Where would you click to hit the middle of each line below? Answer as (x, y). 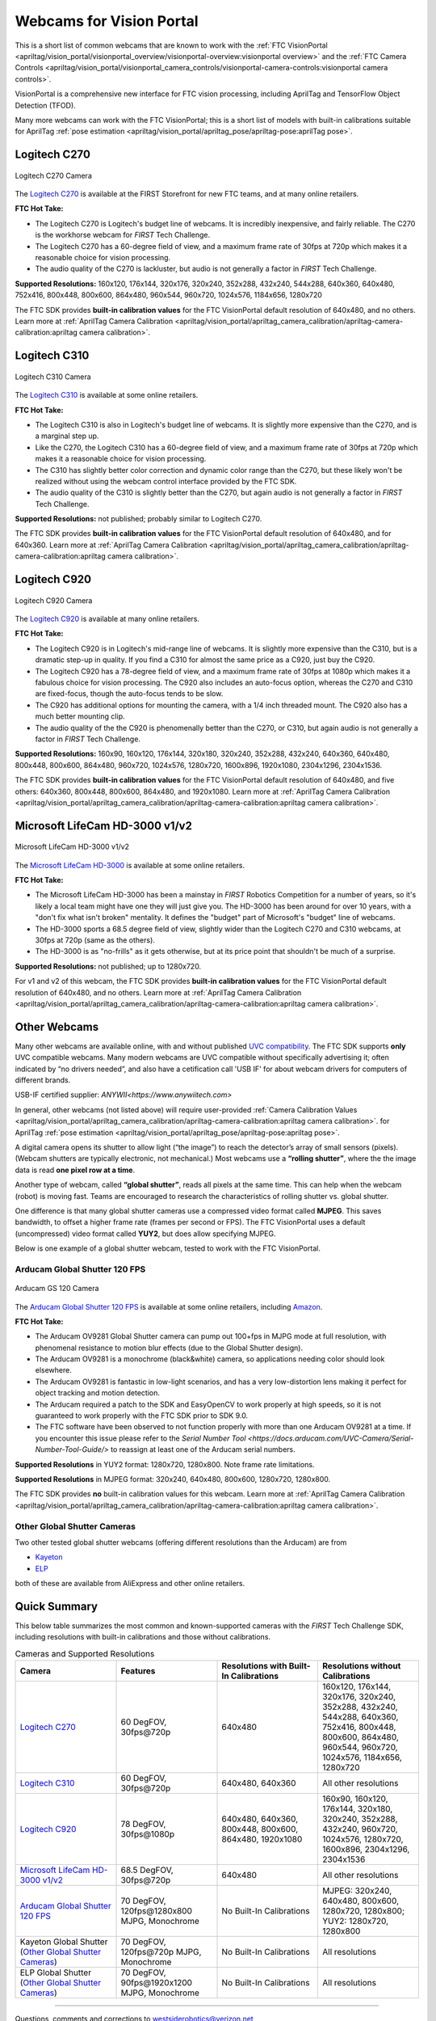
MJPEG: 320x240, (357, 1891)
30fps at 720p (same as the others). (95, 940)
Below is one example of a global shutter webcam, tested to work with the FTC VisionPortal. (168, 1248)
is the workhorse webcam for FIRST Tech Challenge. (123, 235)
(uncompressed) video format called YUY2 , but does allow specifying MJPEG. (145, 1234)
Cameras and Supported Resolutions (85, 1653)
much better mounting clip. (80, 716)
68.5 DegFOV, (147, 1870)
